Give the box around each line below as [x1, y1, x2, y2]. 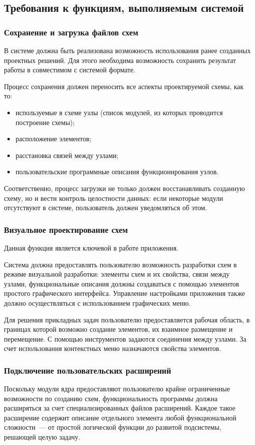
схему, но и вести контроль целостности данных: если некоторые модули [4, 192, 224, 203]
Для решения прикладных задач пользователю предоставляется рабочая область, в [4, 314, 250, 324]
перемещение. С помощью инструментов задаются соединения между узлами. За [4, 333, 247, 344]
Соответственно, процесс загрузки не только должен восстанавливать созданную [4, 183, 245, 193]
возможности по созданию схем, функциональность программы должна [4, 393, 218, 403]
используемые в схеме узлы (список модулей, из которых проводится [15, 107, 223, 117]
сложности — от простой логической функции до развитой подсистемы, [4, 422, 222, 432]
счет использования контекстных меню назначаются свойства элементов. [4, 343, 221, 353]
